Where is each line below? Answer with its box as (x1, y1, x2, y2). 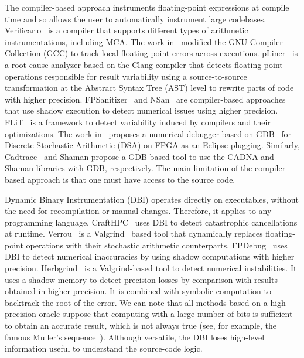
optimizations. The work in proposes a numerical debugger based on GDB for (5, 127, 292, 139)
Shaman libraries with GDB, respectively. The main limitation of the (5, 162, 252, 174)
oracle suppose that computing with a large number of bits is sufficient (39, 308, 293, 320)
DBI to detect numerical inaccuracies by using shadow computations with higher (5, 250, 295, 262)
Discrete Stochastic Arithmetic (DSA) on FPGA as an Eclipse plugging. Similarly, (5, 139, 300, 151)
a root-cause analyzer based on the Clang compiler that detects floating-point (5, 58, 283, 70)
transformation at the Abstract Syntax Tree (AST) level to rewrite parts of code (5, 81, 294, 94)
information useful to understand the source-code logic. (5, 342, 203, 354)
